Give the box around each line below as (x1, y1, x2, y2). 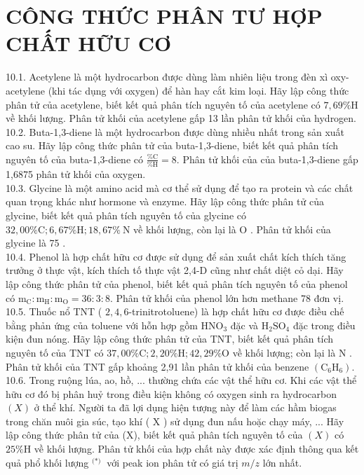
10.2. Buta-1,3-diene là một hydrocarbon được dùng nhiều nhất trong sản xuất (6, 124, 345, 139)
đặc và (230, 317, 259, 332)
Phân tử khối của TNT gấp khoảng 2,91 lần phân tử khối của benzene (6, 359, 309, 373)
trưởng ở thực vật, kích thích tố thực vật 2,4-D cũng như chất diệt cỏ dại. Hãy (6, 263, 344, 277)
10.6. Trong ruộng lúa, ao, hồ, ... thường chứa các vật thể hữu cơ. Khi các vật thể (6, 373, 357, 387)
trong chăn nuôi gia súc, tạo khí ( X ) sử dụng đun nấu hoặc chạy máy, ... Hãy (6, 413, 344, 428)
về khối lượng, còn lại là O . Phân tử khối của (133, 221, 331, 236)
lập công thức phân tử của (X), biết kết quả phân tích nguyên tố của (6, 427, 303, 442)
